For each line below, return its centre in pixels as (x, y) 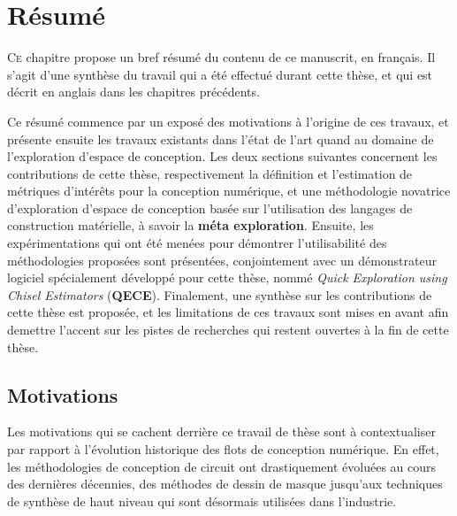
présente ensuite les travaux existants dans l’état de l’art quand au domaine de (221, 139)
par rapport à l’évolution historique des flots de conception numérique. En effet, (223, 449)
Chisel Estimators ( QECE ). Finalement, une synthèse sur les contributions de (220, 294)
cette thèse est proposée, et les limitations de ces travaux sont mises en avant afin (228, 312)
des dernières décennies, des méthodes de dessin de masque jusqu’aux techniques (225, 484)
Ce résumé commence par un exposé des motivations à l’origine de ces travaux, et (228, 121)
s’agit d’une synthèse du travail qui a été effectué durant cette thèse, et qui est (220, 74)
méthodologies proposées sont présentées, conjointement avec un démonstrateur (222, 260)
